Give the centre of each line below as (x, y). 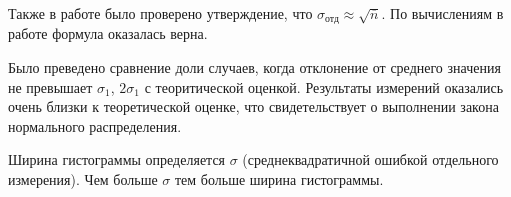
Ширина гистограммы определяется (117, 159)
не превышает (50, 86)
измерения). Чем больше (83, 179)
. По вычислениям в (442, 13)
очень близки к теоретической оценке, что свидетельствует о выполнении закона (253, 106)
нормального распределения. (95, 125)
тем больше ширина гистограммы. (279, 179)
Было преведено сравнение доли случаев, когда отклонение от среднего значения (254, 67)
